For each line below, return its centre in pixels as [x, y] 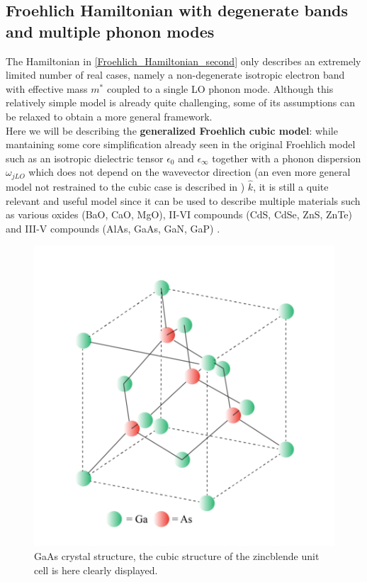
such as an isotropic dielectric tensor [85, 158]
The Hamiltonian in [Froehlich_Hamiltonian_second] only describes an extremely [183, 61]
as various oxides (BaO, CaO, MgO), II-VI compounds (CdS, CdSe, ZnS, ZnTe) [179, 214]
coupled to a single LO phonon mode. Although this [220, 88]
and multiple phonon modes [110, 31]
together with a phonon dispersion [287, 158]
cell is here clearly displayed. [96, 570]
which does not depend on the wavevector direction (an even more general [190, 172]
